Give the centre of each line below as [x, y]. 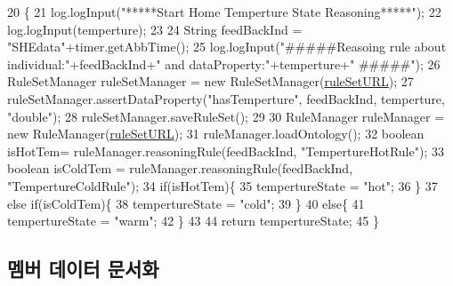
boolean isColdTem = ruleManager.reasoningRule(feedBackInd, [180, 168]
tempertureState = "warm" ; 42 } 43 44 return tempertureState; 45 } [193, 221]
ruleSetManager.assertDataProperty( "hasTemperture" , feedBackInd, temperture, [226, 98]
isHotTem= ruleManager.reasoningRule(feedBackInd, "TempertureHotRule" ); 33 [226, 151]
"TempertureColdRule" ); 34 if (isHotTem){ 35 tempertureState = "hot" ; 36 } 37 [222, 185]
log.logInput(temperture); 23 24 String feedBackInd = [155, 29]
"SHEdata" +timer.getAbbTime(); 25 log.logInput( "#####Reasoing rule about [227, 47]
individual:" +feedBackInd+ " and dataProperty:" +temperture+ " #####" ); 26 [224, 64]
